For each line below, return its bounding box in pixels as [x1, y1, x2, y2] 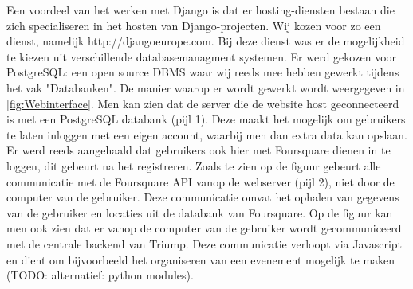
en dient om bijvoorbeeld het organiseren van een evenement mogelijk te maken [6, 251, 395, 268]
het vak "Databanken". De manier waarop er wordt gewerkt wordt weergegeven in [6, 79, 405, 96]
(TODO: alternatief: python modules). [6, 267, 194, 283]
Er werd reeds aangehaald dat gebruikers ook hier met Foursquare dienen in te [6, 142, 391, 158]
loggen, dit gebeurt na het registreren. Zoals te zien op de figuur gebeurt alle [6, 157, 381, 174]
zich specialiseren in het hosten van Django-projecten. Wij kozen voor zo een [6, 17, 381, 33]
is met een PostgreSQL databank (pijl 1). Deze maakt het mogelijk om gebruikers [6, 111, 406, 127]
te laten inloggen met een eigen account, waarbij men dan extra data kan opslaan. [6, 126, 407, 143]
